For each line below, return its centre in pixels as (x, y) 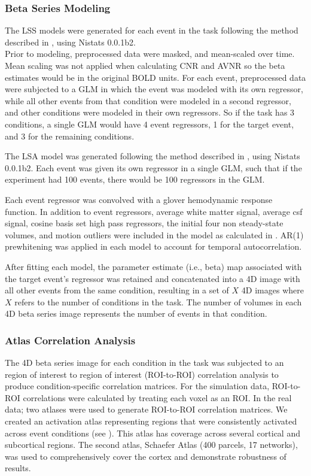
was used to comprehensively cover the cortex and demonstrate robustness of (146, 456)
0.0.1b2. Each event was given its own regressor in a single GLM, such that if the (153, 167)
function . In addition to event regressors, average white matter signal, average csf (154, 211)
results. (18, 468)
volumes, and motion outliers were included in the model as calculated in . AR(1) (154, 234)
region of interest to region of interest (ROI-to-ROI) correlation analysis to (142, 374)
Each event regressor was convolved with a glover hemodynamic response (139, 199)
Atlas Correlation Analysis (70, 340)
